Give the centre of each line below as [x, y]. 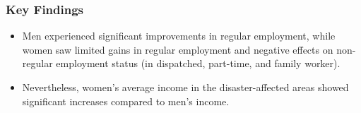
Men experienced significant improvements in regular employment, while [179, 36]
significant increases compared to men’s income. [126, 101]
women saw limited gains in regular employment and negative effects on [178, 49]
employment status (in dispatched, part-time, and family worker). [198, 63]
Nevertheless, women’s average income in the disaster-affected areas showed [185, 87]
